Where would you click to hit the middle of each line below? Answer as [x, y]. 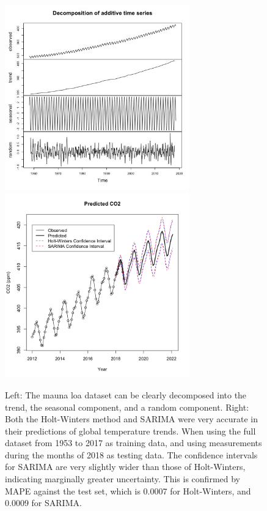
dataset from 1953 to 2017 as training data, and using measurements [133, 443]
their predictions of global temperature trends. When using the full [130, 431]
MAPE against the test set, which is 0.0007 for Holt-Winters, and [128, 490]
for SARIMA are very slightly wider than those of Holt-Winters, [125, 467]
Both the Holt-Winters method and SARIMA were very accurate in [131, 419]
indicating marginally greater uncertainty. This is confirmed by [123, 479]
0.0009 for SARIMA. [43, 503]
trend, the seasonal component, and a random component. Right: [127, 407]
